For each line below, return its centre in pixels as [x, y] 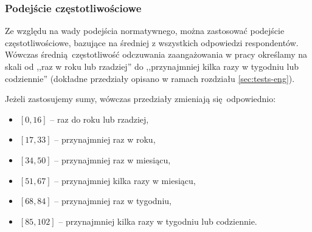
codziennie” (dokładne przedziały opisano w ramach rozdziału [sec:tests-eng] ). [150, 78]
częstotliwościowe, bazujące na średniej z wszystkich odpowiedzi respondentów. [152, 42]
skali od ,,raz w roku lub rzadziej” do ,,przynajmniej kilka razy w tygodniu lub [152, 66]
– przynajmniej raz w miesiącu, [113, 159]
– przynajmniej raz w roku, [105, 139]
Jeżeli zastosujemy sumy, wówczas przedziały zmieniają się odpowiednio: [140, 99]
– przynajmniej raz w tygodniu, [113, 201]
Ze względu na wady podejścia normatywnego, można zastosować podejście [145, 31]
